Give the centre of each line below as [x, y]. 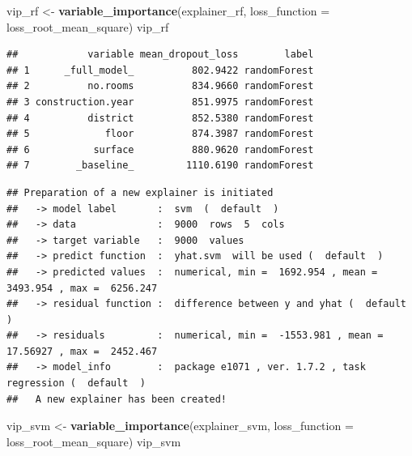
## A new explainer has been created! [117, 399]
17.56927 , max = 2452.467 [82, 351]
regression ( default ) [76, 384]
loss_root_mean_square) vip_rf [88, 26]
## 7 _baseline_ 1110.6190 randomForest [160, 166]
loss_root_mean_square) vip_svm [94, 441]
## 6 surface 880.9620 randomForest [160, 149]
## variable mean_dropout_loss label [160, 55]
